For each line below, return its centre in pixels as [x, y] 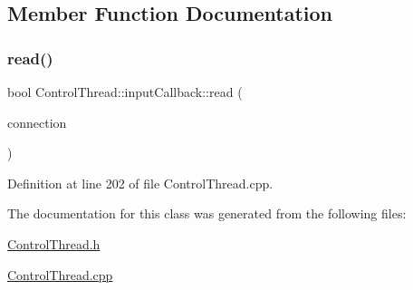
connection [37, 122]
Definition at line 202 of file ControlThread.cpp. [140, 183]
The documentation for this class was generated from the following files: [207, 213]
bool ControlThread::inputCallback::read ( [125, 92]
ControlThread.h [54, 243]
